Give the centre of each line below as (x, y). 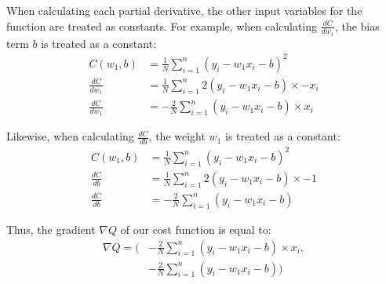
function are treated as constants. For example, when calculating (162, 25)
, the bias (357, 25)
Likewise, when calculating (70, 136)
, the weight (177, 136)
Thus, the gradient (51, 229)
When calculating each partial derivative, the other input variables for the (184, 10)
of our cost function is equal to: (196, 229)
